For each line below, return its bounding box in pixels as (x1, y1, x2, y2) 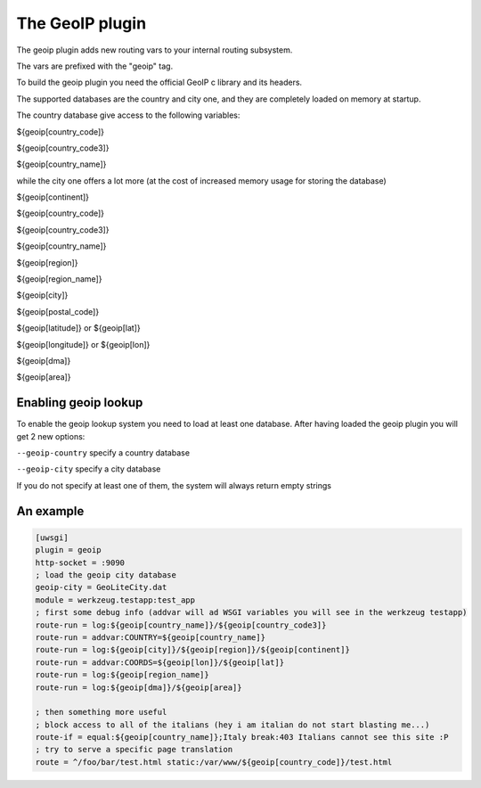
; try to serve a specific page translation (35, 744, 233, 755)
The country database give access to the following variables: (16, 110, 240, 120)
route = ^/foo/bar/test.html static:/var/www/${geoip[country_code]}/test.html (35, 757, 393, 767)
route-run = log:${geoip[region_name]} (35, 669, 209, 680)
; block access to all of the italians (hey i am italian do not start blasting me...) (35, 719, 430, 730)
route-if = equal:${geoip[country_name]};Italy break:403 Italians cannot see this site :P (35, 732, 449, 743)
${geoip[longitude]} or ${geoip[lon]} (16, 339, 151, 349)
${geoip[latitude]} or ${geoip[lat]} (16, 323, 142, 333)
